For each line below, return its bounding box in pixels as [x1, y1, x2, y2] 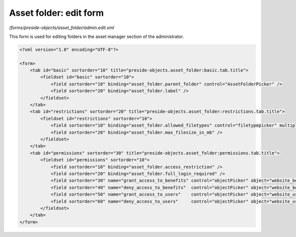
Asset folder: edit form [9, 7, 104, 18]
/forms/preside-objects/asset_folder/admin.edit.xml [9, 25, 114, 31]
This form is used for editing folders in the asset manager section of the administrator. [9, 34, 184, 39]
